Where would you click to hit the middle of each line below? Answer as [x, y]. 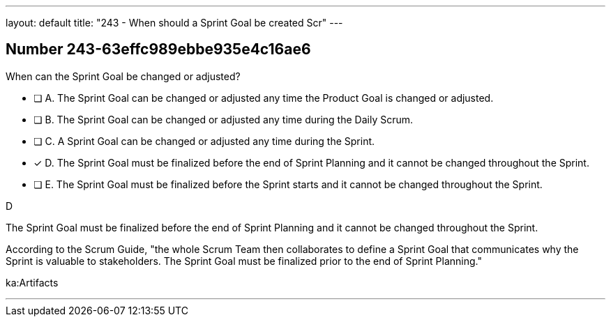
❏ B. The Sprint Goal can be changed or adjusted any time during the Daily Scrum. [224, 119]
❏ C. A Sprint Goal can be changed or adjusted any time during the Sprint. [204, 141]
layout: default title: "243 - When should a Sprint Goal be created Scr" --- [174, 23]
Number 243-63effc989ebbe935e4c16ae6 [158, 49]
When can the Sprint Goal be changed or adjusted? [123, 76]
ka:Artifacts [32, 282]
